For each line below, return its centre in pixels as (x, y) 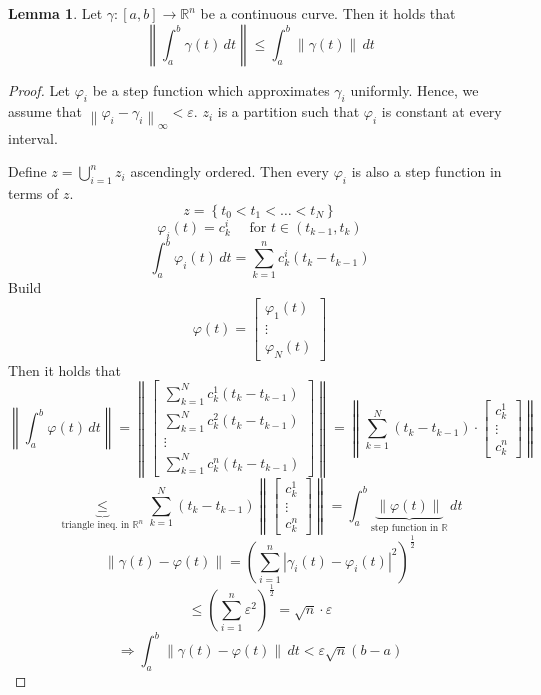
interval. (33, 137)
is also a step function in (426, 171)
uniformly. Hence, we (414, 89)
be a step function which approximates (211, 89)
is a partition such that (288, 111)
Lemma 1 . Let (55, 13)
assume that (45, 111)
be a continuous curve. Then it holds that (328, 13)
